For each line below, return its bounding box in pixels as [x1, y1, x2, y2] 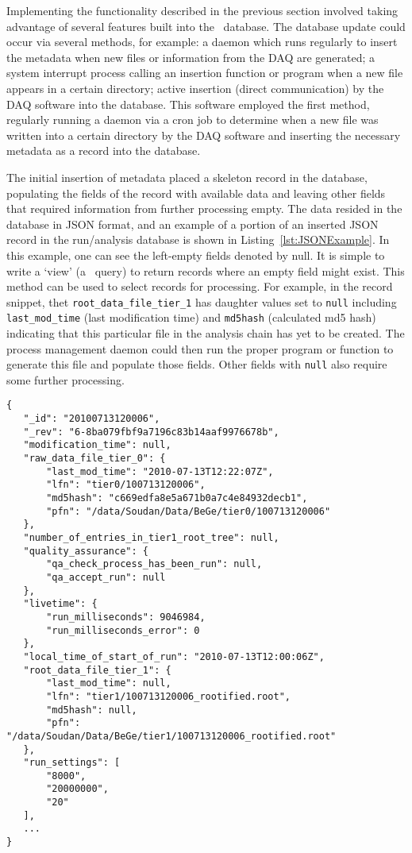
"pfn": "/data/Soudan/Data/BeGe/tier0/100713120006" [46, 505, 331, 517]
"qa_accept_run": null [46, 571, 166, 583]
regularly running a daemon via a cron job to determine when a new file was [6, 111, 379, 128]
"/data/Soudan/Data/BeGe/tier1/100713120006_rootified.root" [6, 730, 337, 742]
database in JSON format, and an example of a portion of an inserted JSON [6, 215, 379, 232]
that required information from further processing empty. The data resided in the [6, 200, 402, 217]
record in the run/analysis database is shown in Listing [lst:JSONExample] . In [6, 231, 390, 248]
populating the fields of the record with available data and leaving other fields [6, 184, 386, 201]
